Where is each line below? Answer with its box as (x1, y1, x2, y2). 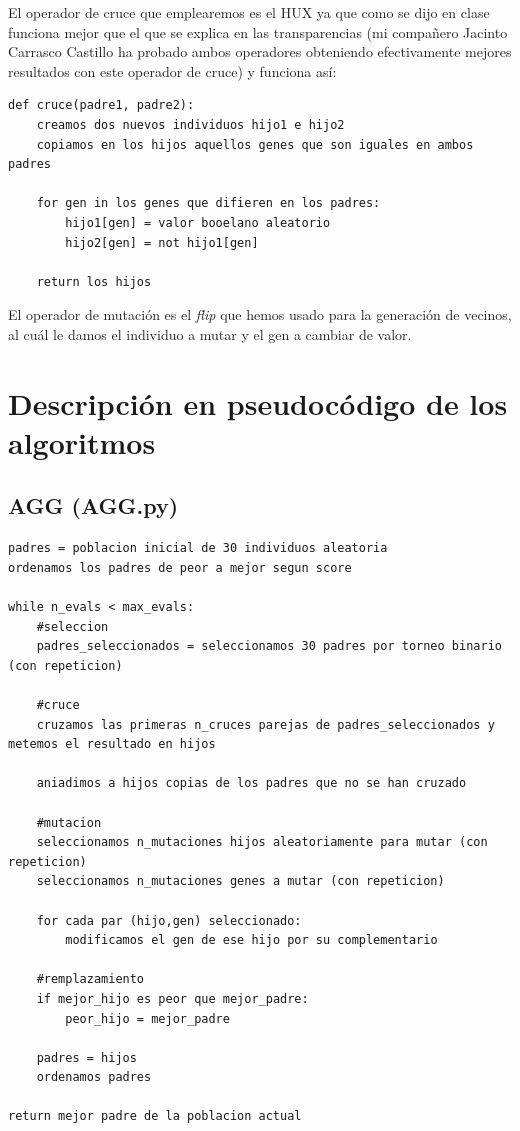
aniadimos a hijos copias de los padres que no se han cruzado (36, 776, 467, 791)
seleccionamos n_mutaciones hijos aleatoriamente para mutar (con (36, 835, 488, 850)
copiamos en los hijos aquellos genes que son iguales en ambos (36, 137, 474, 152)
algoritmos (8, 421, 156, 462)
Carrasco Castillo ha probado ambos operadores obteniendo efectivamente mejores (8, 41, 512, 62)
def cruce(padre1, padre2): (8, 98, 195, 113)
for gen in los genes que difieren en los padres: (36, 196, 381, 211)
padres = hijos (36, 1050, 137, 1065)
